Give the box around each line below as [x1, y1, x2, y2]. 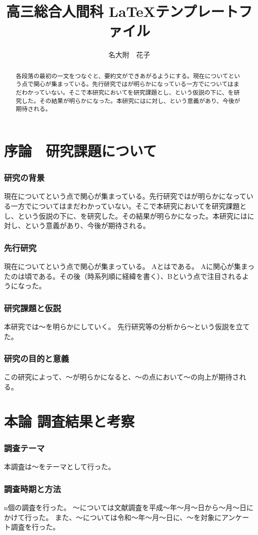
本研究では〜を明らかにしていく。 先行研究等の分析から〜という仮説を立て [4, 321, 250, 331]
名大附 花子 [108, 49, 150, 60]
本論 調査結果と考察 [4, 410, 135, 431]
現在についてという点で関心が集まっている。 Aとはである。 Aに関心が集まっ [4, 261, 255, 271]
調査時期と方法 [4, 482, 61, 495]
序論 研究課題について [4, 140, 157, 160]
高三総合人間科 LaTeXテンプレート [6, 1, 239, 21]
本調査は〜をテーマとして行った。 [4, 461, 115, 472]
